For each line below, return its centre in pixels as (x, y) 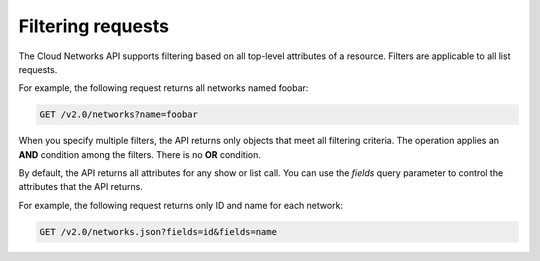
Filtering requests (94, 26)
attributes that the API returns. (81, 187)
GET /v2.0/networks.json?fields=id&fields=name (158, 231)
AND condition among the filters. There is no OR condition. (140, 154)
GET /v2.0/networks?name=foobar (119, 114)
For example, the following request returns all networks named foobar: (163, 88)
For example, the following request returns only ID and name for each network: (181, 205)
